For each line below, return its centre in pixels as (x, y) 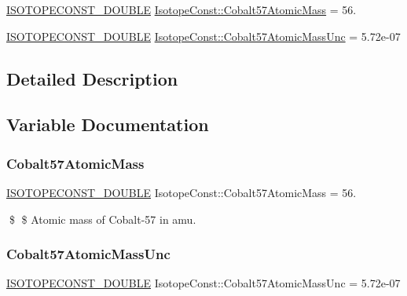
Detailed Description (92, 78)
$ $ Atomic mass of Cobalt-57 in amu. (103, 219)
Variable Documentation (108, 124)
